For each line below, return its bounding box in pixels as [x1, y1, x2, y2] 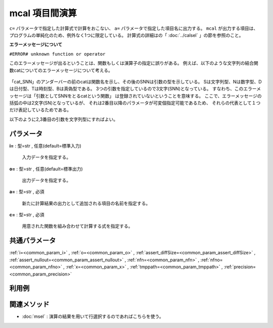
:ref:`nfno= [200, 257, 223, 263]
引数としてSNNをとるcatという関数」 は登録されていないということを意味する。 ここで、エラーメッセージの [35, 92, 262, 99]
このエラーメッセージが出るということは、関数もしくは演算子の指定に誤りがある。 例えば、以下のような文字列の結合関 [9, 60, 259, 66]
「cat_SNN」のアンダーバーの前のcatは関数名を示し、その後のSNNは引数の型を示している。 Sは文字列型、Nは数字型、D [9, 78, 262, 84]
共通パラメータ [9, 237, 56, 245]
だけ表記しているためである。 [9, 107, 72, 113]
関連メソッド [9, 300, 50, 309]
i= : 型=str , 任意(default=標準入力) [9, 143, 82, 149]
